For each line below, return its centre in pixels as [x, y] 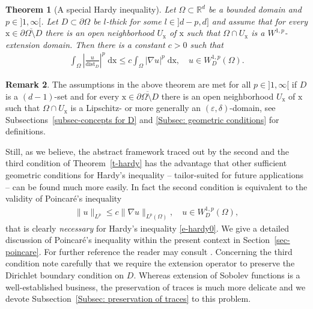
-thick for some [134, 21]
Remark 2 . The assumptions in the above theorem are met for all [128, 84]
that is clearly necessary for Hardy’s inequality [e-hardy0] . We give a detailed [147, 228]
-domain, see [253, 108]
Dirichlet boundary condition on [65, 274]
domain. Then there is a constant [104, 44]
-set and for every [87, 96]
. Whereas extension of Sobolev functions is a [217, 274]
